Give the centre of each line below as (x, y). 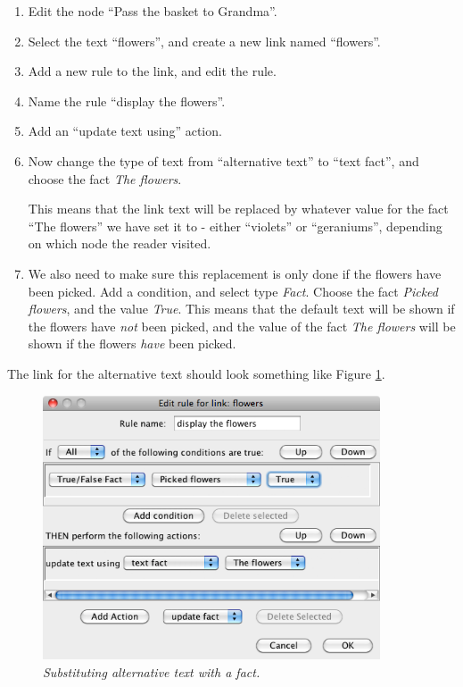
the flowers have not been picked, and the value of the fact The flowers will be (242, 326)
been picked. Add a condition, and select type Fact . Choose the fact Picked (233, 291)
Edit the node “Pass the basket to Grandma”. (153, 11)
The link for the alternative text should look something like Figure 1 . (196, 373)
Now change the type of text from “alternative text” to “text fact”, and (223, 160)
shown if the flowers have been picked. (132, 343)
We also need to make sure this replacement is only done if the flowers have (235, 273)
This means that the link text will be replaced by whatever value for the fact (238, 209)
